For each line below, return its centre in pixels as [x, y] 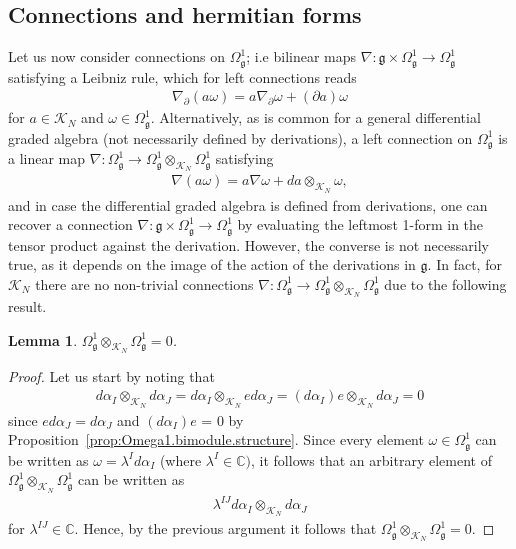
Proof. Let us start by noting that [111, 375]
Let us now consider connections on [117, 56]
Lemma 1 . [43, 339]
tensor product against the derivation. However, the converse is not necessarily [248, 244]
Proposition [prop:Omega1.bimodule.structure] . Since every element [216, 439]
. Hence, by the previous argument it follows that [225, 528]
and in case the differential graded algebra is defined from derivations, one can [248, 204]
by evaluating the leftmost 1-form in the [360, 224]
